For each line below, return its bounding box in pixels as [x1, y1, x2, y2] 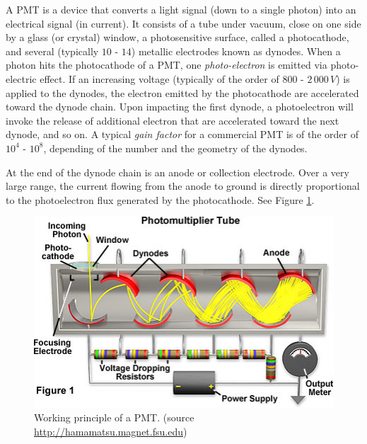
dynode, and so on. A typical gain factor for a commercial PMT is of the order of [6, 127, 359, 142]
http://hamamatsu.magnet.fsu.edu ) [34, 423, 187, 438]
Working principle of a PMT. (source [34, 410, 194, 425]
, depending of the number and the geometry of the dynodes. [43, 140, 308, 155]
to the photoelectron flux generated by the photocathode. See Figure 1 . [6, 192, 315, 207]
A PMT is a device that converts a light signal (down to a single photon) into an [6, 2, 356, 16]
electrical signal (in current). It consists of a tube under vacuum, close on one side [6, 16, 361, 30]
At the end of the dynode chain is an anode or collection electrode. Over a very [6, 164, 349, 179]
